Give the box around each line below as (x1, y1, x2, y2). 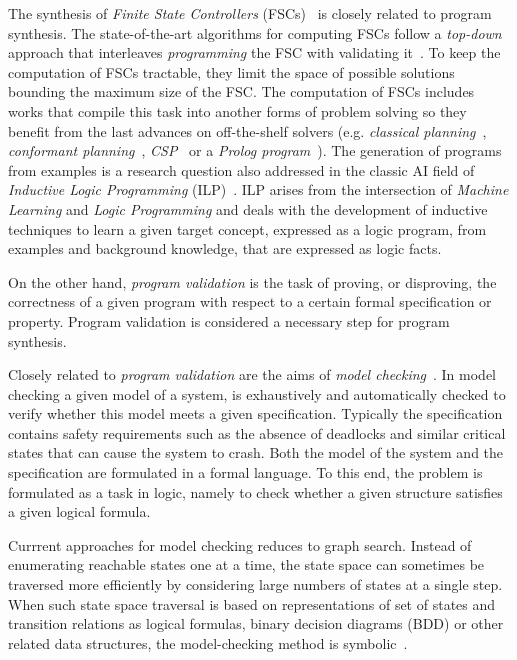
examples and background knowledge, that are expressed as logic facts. (8, 238, 442, 259)
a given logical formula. (8, 501, 151, 522)
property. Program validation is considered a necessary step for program (8, 310, 450, 331)
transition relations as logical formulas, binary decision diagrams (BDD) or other (8, 613, 504, 634)
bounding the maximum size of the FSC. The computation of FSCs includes (8, 81, 475, 102)
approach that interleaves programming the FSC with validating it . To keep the (8, 42, 501, 63)
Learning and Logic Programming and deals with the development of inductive (8, 198, 488, 219)
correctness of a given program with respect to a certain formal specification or (8, 291, 492, 312)
